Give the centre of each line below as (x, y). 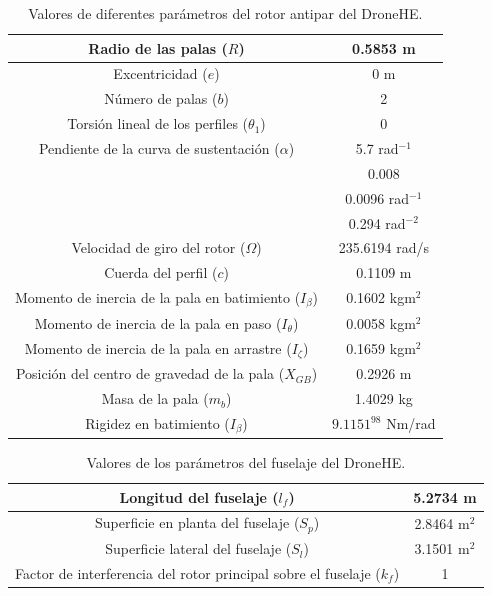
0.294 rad (377, 222)
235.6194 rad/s (384, 247)
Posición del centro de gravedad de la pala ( (150, 373)
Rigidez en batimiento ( (157, 422)
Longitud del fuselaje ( (199, 496)
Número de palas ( (161, 98)
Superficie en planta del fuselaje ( (197, 522)
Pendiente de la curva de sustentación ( (159, 147)
